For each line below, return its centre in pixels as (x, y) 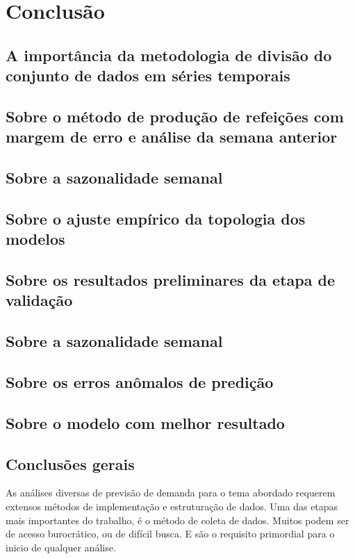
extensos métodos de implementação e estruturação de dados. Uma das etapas (172, 506)
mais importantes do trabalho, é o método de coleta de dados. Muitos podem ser (177, 520)
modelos (35, 239)
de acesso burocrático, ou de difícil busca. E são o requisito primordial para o (170, 534)
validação (39, 300)
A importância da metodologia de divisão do (169, 55)
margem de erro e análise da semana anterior (172, 137)
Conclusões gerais (70, 463)
